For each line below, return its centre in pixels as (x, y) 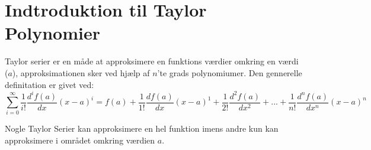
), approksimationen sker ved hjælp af (81, 72)
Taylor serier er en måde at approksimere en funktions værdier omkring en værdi (152, 61)
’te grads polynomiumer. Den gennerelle (230, 72)
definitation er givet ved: (49, 84)
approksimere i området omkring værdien (80, 140)
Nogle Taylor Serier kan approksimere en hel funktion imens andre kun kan (142, 128)
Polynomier (52, 33)
